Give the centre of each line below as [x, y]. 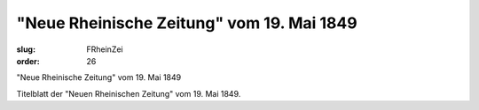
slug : [26, 49]
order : [28, 61]
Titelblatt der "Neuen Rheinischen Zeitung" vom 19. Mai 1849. [129, 93]
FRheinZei [105, 49]
